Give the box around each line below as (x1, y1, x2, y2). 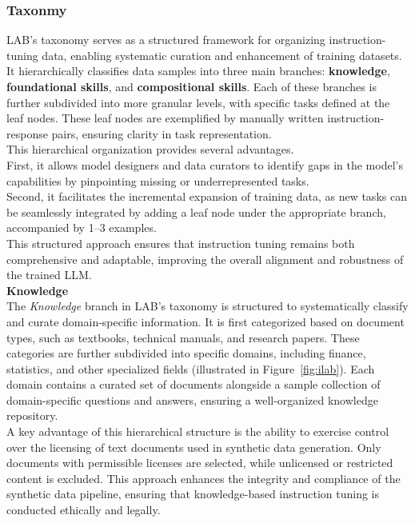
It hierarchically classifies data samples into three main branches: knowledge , (6, 62, 390, 79)
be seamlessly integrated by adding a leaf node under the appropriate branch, (6, 203, 386, 220)
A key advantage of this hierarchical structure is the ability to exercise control (6, 423, 389, 440)
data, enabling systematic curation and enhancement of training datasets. (42, 46, 402, 63)
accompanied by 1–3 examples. (6, 219, 157, 236)
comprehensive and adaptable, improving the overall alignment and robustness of (6, 250, 404, 267)
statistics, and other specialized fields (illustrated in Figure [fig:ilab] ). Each (6, 360, 375, 377)
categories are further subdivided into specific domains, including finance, (6, 345, 366, 361)
